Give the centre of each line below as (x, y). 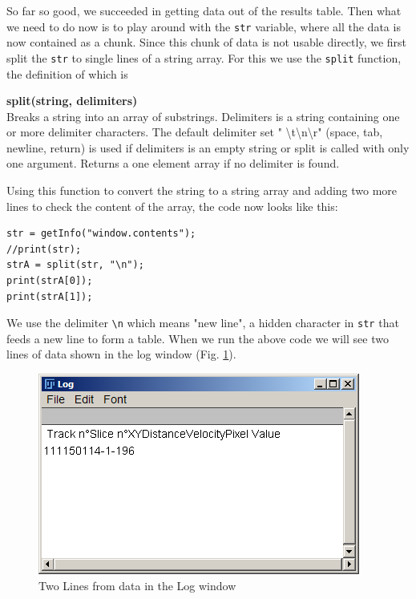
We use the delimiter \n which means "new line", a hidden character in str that (203, 323)
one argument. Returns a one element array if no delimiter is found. (173, 163)
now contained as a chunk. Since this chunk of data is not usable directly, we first (207, 42)
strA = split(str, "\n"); (75, 265)
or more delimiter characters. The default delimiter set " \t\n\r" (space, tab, (195, 132)
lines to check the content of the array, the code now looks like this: (172, 206)
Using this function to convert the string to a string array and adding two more (202, 190)
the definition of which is (67, 73)
